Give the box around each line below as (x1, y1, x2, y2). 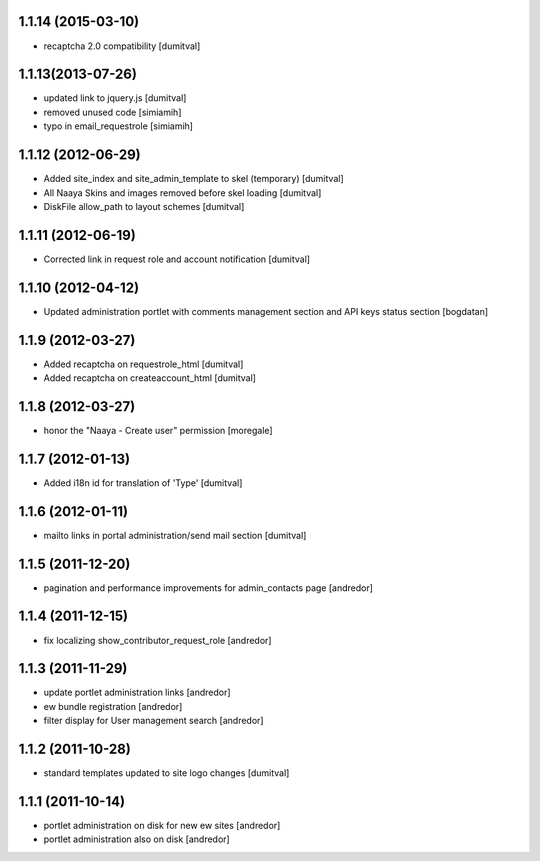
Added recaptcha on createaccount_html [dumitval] (43, 372, 257, 384)
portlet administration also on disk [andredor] (43, 833, 230, 845)
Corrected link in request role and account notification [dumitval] (43, 253, 310, 265)
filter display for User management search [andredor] (43, 715, 264, 727)
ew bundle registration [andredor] (43, 700, 183, 712)
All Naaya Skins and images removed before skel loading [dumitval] (43, 186, 322, 199)
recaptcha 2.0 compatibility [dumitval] (43, 40, 201, 52)
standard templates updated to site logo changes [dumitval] (43, 767, 290, 779)
